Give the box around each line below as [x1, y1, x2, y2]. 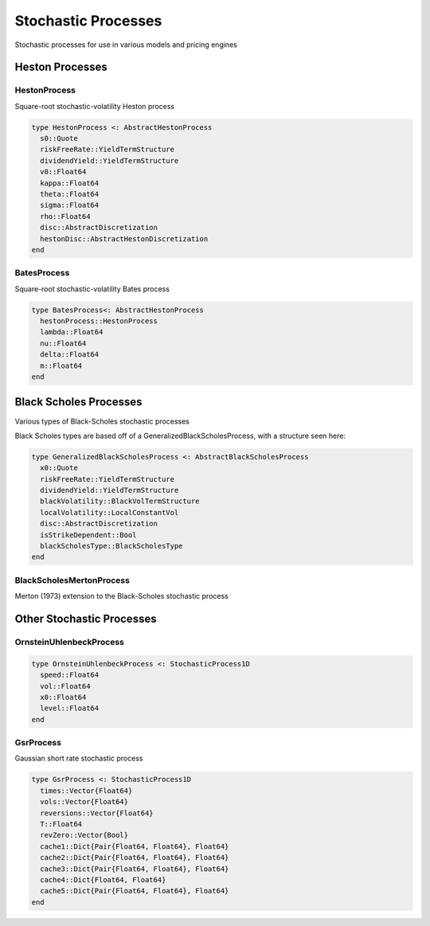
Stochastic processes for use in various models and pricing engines [14, 40, 238, 49]
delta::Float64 [40, 350, 100, 359]
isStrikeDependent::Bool [40, 530, 137, 539]
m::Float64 [40, 361, 83, 370]
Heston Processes [14, 61, 107, 74]
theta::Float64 [40, 189, 100, 199]
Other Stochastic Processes [14, 611, 157, 625]
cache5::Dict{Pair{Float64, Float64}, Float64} [40, 886, 229, 896]
